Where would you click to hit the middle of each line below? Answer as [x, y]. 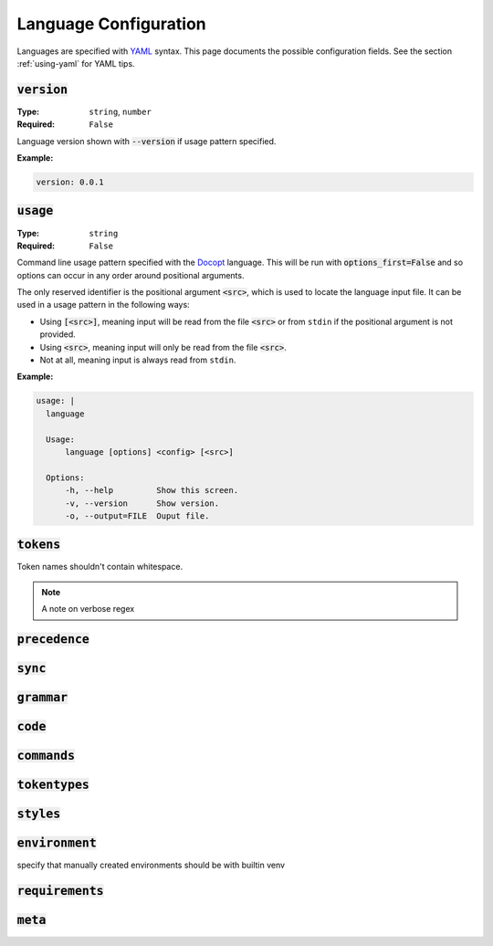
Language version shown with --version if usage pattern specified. [147, 141]
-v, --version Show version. [142, 503]
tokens [39, 545]
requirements [60, 891]
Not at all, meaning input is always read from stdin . [138, 360]
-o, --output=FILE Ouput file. [137, 515]
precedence [53, 639]
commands [46, 756]
